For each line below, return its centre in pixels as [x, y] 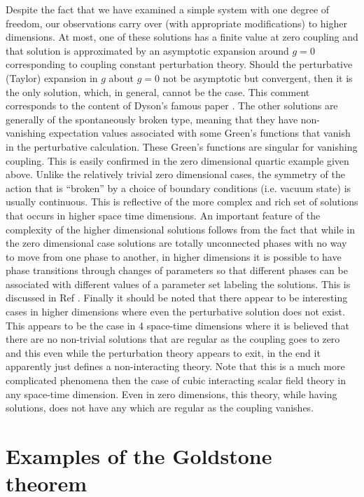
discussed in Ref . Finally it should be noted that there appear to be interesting [177, 298]
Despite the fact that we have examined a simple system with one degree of [168, 9]
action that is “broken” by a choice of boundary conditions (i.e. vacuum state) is [178, 188]
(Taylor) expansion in [52, 77]
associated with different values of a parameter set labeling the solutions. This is [178, 284]
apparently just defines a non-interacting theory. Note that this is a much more [175, 366]
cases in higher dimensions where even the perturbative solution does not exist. [175, 312]
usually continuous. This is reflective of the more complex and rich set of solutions [182, 202]
